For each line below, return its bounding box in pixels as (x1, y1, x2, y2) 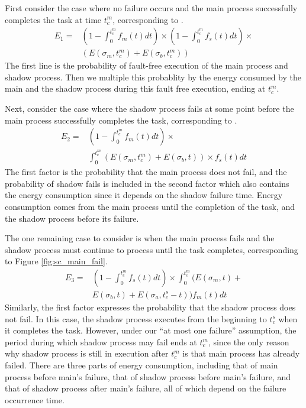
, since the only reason (208, 335, 289, 348)
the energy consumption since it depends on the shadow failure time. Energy (5, 189, 283, 201)
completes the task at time (5, 13, 102, 25)
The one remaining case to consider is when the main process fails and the (5, 232, 275, 244)
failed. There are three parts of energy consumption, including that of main (5, 358, 278, 371)
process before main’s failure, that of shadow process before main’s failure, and (5, 370, 291, 383)
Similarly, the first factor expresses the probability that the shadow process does (5, 300, 296, 313)
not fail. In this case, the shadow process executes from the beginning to (5, 312, 267, 325)
